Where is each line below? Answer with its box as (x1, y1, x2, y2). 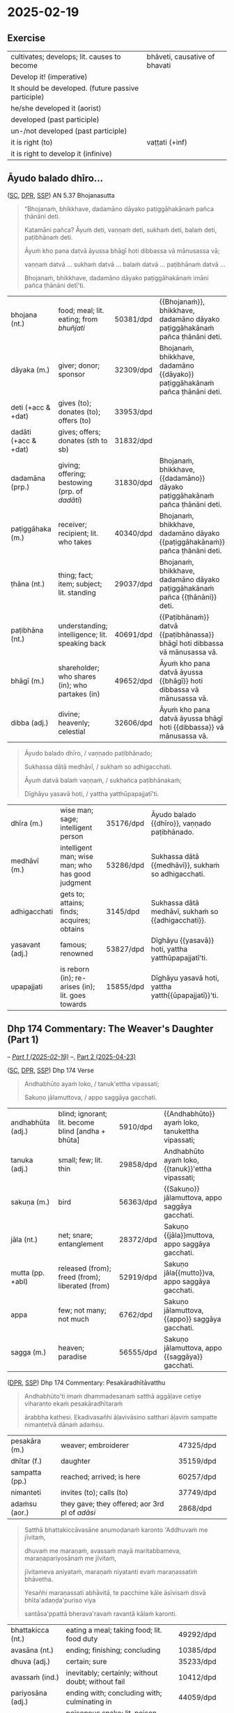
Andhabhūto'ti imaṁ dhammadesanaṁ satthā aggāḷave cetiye (24, 1392, 202, 1400)
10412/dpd (178, 1672, 217, 1682)
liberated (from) (58, 1280, 110, 1290)
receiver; (58, 519, 87, 529)
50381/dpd (114, 314, 153, 324)
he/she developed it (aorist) (10, 103, 102, 113)
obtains (60, 924, 85, 934)
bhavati (146, 61, 171, 70)
